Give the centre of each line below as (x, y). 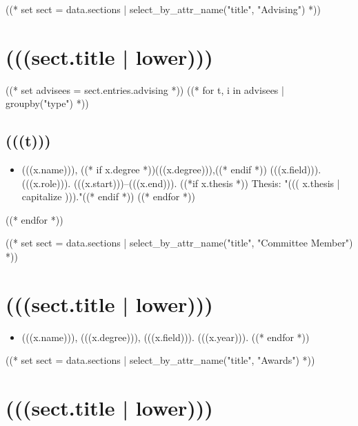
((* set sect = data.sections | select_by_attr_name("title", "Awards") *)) (160, 360)
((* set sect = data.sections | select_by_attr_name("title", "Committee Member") (179, 243)
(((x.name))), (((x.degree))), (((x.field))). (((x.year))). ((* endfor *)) (166, 337)
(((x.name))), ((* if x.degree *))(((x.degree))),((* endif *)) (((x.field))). (171, 170)
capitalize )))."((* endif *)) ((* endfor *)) (108, 196)
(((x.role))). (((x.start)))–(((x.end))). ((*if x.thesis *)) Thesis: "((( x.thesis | (181, 183)
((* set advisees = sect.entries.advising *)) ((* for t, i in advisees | (145, 89)
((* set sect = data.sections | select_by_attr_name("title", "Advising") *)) (163, 9)
